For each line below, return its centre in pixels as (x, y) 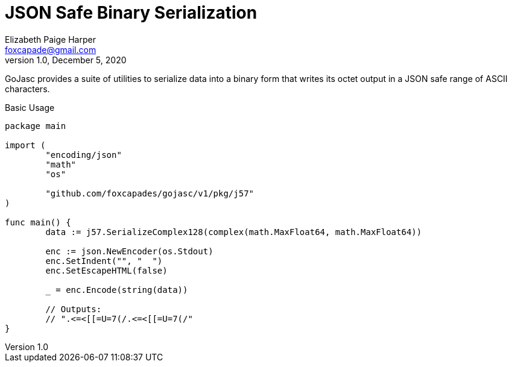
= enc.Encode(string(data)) (122, 290)
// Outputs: (74, 309)
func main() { (38, 222)
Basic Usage (30, 107)
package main (36, 126)
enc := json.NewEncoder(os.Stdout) (129, 251)
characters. (27, 89)
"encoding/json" (84, 155)
